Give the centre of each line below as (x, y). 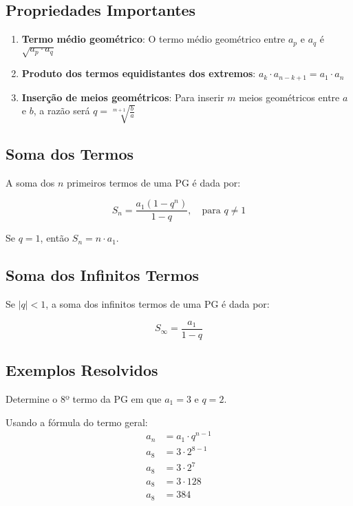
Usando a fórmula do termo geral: (77, 422)
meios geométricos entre (289, 97)
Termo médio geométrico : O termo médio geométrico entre (153, 39)
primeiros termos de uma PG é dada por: (154, 182)
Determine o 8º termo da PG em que (84, 399)
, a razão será (62, 110)
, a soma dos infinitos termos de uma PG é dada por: (158, 304)
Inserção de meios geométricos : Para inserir (123, 97)
